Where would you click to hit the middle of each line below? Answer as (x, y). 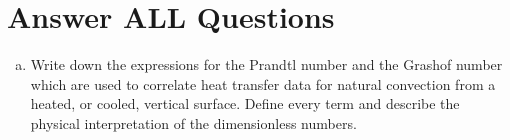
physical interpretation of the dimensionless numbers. (193, 122)
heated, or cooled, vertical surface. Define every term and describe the (245, 103)
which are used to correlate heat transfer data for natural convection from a (263, 83)
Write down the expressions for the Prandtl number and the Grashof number (266, 64)
